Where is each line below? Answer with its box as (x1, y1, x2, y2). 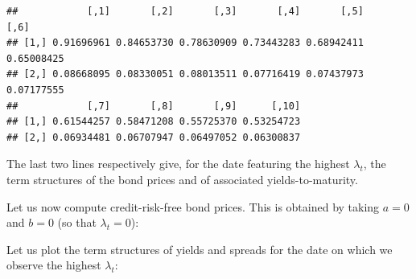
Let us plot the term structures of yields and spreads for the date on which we (6, 240, 393, 257)
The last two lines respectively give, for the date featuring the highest (6, 155, 350, 172)
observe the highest (6, 256, 101, 273)
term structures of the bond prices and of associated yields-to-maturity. (6, 170, 358, 187)
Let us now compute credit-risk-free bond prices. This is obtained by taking (6, 198, 380, 215)
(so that (57, 214, 97, 231)
